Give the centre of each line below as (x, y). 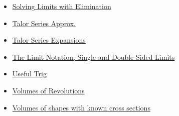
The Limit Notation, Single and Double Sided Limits (94, 56)
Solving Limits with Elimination (62, 6)
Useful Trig (29, 74)
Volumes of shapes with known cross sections (81, 107)
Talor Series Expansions (49, 40)
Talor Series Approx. (44, 23)
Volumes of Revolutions (48, 90)
